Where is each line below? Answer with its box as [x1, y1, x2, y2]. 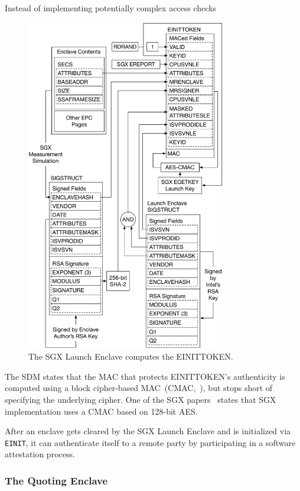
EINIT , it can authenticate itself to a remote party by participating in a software [5, 436, 296, 448]
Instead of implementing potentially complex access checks [5, 2, 217, 14]
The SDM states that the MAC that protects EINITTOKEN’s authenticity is [5, 370, 285, 382]
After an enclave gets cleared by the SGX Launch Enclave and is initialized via [5, 425, 291, 437]
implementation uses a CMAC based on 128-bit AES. [5, 405, 198, 417]
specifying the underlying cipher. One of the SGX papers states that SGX [5, 393, 276, 406]
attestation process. [5, 448, 75, 460]
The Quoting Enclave [5, 473, 108, 487]
